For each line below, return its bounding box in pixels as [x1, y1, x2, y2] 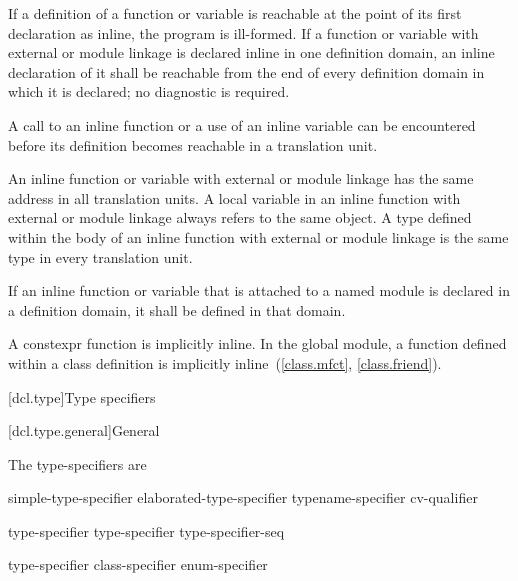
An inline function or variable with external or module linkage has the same [8, 168, 474, 189]
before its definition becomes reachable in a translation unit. [8, 134, 378, 155]
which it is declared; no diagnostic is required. [8, 81, 290, 102]
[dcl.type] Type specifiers [8, 386, 156, 407]
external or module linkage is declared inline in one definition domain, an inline [8, 42, 495, 63]
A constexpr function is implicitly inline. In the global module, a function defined [8, 333, 507, 354]
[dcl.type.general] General [8, 420, 160, 441]
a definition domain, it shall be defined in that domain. [8, 299, 346, 320]
